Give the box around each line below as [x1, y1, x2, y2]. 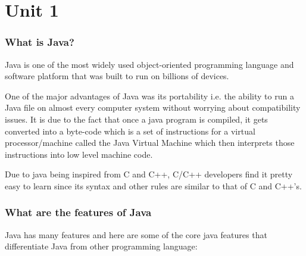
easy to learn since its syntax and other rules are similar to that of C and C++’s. [5, 179, 302, 192]
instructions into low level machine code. [5, 148, 153, 160]
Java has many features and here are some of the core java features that [5, 228, 267, 241]
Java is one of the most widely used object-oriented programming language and [5, 58, 294, 70]
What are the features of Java [5, 205, 152, 220]
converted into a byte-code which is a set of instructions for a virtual [5, 124, 255, 137]
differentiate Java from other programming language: [5, 240, 198, 252]
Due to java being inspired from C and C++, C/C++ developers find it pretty [5, 168, 293, 180]
